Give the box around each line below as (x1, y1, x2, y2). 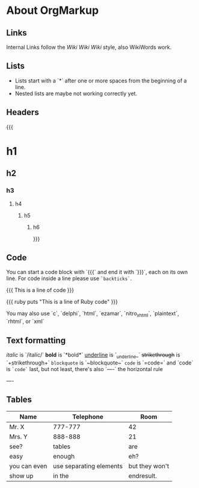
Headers (6, 107, 39, 117)
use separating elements (53, 461, 123, 470)
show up (9, 471, 34, 480)
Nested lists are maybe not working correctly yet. (14, 90, 137, 97)
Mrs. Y (9, 432, 28, 440)
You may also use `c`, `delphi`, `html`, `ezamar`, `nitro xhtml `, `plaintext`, (6, 310, 179, 319)
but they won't (128, 461, 170, 470)
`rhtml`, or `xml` (6, 318, 44, 325)
